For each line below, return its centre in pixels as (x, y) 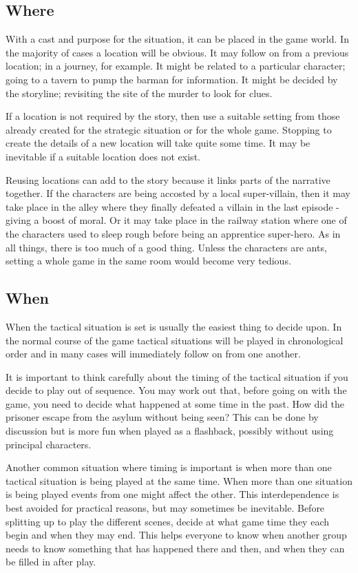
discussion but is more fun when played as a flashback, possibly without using (170, 431)
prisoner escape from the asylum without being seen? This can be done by (162, 417)
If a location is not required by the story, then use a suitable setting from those (173, 116)
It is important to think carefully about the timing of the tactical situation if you (177, 376)
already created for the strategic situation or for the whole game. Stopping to (169, 129)
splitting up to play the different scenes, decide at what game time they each (167, 521)
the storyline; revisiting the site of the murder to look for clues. (139, 93)
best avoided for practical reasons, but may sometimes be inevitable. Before (165, 508)
